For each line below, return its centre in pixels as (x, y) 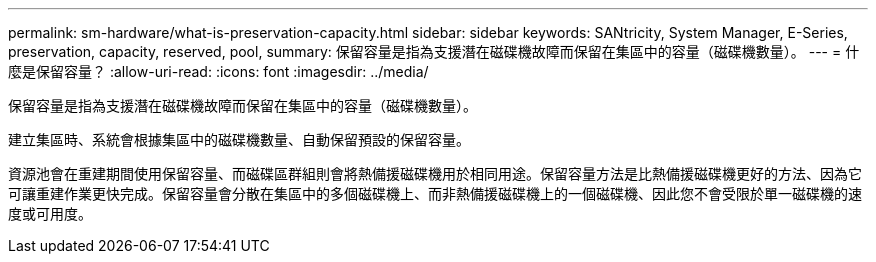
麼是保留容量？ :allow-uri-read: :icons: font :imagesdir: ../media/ (218, 71)
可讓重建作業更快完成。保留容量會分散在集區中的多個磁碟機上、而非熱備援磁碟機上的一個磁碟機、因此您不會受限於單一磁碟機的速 (435, 193)
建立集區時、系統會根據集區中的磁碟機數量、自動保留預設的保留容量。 (239, 139)
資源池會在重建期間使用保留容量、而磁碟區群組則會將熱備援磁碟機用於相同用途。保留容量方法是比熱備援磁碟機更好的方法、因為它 (435, 173)
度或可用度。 (50, 213)
